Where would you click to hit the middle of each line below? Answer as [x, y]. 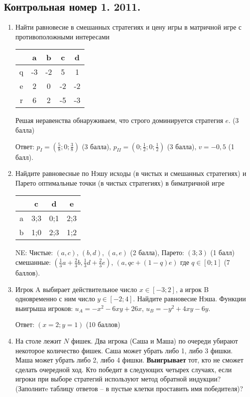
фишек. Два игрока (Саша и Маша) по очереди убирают [155, 340]
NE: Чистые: [34, 252]
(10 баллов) [103, 324]
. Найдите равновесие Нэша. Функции [190, 299]
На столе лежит [38, 340]
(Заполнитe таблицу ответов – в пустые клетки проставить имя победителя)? [129, 388]
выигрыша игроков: [44, 308]
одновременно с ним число [55, 299]
